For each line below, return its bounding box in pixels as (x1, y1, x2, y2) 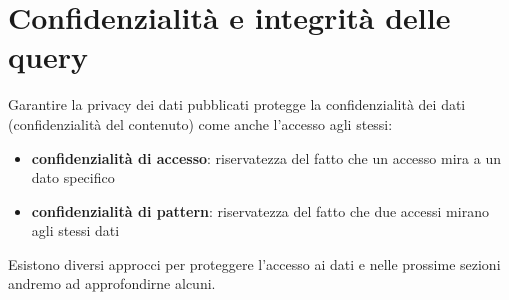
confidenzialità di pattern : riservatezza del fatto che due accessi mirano (31, 200, 489, 221)
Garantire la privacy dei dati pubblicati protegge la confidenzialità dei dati (8, 94, 466, 115)
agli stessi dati (31, 220, 120, 241)
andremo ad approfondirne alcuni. (8, 273, 216, 294)
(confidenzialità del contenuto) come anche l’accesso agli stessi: (8, 113, 393, 134)
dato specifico (31, 167, 115, 188)
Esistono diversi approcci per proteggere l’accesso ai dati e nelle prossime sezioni (8, 253, 501, 274)
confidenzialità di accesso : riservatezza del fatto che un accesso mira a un (31, 147, 501, 168)
